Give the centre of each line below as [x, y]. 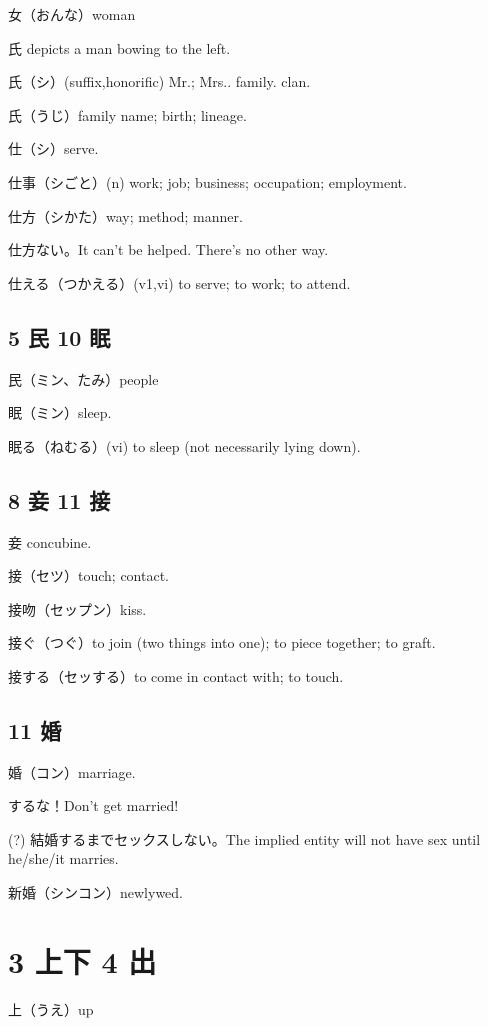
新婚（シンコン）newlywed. [95, 892]
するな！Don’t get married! [93, 805]
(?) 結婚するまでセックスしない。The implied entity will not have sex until [244, 838]
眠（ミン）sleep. [60, 412]
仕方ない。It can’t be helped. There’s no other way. [168, 249]
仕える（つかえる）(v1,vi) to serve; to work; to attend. [179, 282]
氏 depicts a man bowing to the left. [119, 47]
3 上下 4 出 [82, 960]
